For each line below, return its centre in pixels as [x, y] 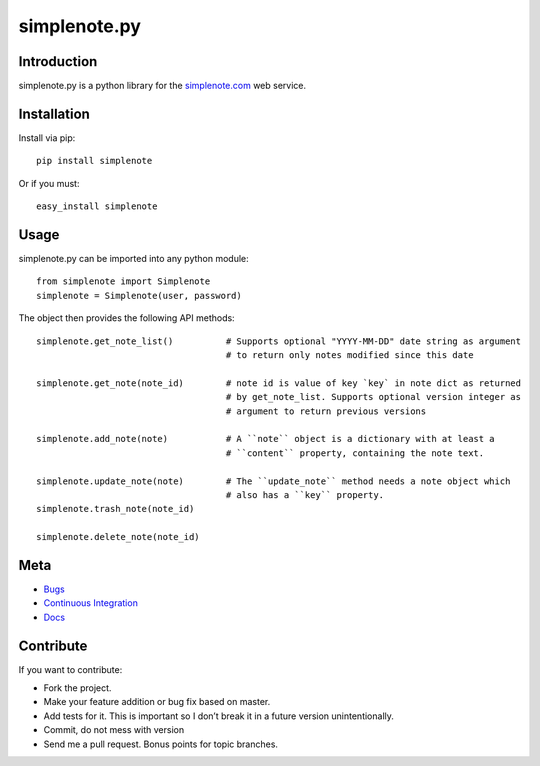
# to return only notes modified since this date [349, 355]
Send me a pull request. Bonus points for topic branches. [161, 744]
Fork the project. [77, 688]
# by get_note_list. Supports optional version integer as [373, 397]
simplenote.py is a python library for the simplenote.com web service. [162, 86]
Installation [54, 113]
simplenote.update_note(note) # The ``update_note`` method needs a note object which [273, 481]
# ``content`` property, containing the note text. [355, 453]
